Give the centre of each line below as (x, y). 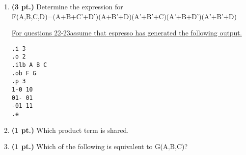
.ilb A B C (29, 65)
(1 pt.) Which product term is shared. (70, 130)
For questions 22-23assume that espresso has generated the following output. (127, 33)
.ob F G (24, 73)
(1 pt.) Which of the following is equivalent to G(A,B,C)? (100, 146)
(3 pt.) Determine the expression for (67, 6)
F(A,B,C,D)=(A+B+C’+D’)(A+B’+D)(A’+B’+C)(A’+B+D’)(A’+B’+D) (124, 16)
